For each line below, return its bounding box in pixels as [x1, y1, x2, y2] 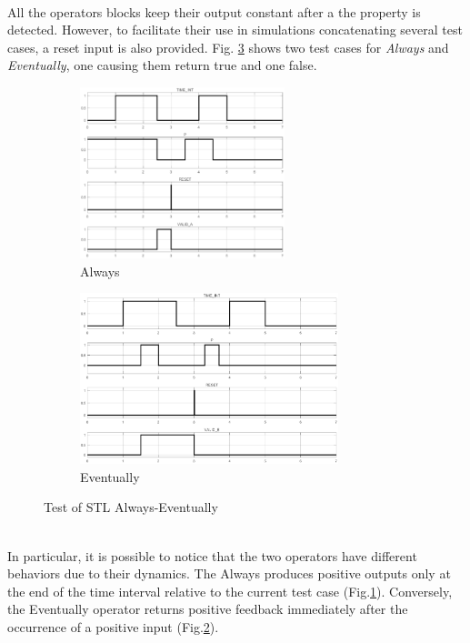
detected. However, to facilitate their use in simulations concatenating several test [7, 20, 463, 39]
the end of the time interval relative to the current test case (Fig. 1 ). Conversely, [7, 581, 453, 600]
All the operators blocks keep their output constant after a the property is [7, 2, 421, 21]
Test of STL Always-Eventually [44, 497, 218, 517]
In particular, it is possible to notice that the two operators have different [7, 546, 417, 565]
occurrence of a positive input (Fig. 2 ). [7, 617, 219, 636]
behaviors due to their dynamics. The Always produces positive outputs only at [7, 564, 451, 583]
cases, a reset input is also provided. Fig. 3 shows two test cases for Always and [7, 37, 449, 56]
